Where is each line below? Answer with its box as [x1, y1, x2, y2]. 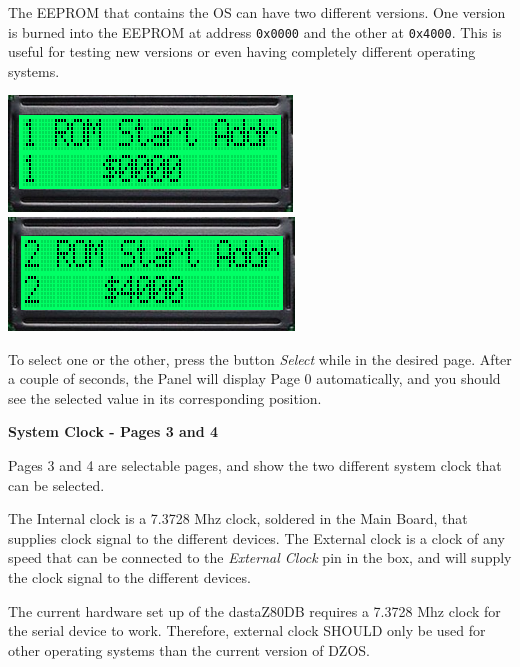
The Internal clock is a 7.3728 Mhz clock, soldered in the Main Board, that [8, 508, 468, 529]
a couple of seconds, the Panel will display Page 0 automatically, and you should [8, 368, 501, 389]
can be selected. [8, 474, 105, 495]
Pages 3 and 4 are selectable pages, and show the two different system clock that [8, 455, 502, 475]
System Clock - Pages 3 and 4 [8, 421, 219, 442]
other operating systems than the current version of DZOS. [8, 639, 370, 660]
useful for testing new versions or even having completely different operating [8, 41, 476, 62]
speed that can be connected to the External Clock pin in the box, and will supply [8, 547, 512, 568]
